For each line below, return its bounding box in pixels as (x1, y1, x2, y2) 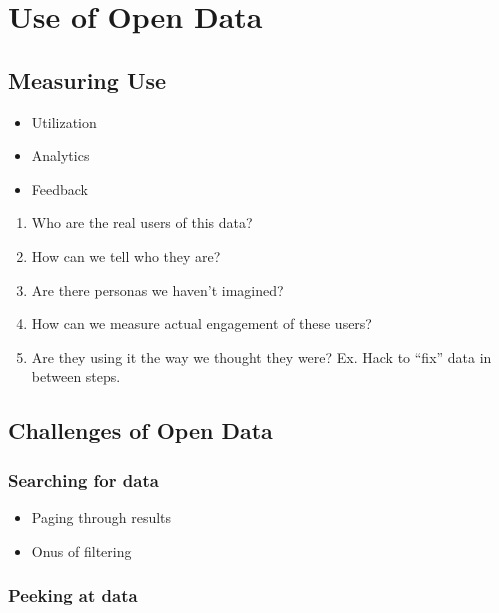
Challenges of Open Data (8, 415, 273, 446)
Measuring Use (8, 64, 167, 95)
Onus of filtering (31, 540, 132, 561)
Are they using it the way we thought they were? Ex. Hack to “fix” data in (31, 346, 492, 367)
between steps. (31, 366, 121, 387)
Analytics (31, 145, 90, 166)
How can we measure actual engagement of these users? (31, 313, 372, 334)
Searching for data (8, 467, 159, 492)
